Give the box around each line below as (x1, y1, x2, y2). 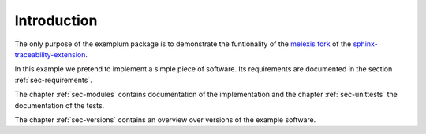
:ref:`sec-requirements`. (14, 75, 92, 85)
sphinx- (353, 39, 378, 49)
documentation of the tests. (14, 100, 105, 110)
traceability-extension (14, 49, 86, 59)
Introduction (14, 12, 98, 29)
